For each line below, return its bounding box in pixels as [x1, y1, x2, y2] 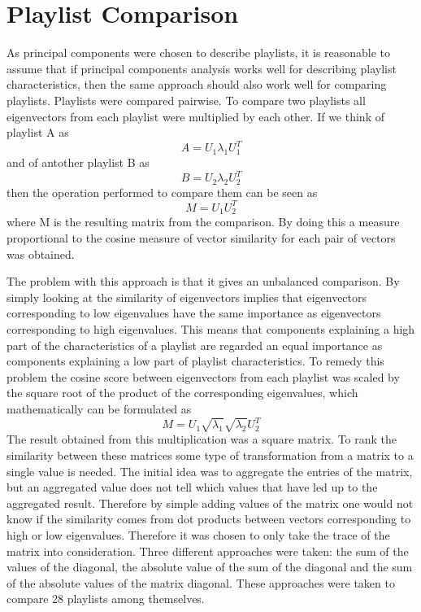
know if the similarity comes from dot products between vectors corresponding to [7, 510, 411, 527]
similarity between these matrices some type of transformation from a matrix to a [7, 447, 414, 464]
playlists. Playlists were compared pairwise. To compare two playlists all [7, 91, 366, 108]
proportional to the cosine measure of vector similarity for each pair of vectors [7, 229, 396, 247]
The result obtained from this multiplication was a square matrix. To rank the [7, 431, 397, 448]
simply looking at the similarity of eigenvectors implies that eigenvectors [7, 288, 367, 305]
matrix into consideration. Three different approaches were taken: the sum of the [7, 542, 409, 559]
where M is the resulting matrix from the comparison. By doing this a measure [7, 213, 400, 230]
